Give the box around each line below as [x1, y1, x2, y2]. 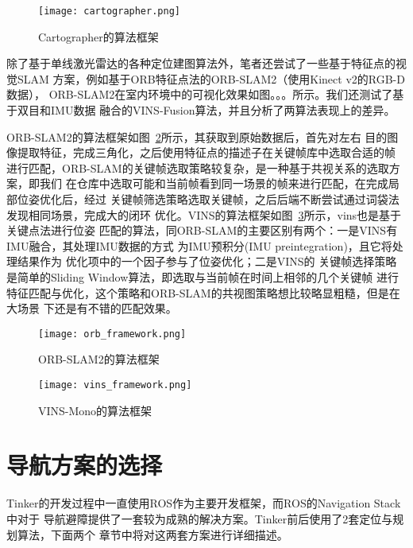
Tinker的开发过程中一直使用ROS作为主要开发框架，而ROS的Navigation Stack [6, 495, 401, 511]
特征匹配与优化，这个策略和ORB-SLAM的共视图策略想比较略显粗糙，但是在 [6, 284, 400, 301]
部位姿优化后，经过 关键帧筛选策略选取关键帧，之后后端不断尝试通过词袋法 [6, 191, 399, 207]
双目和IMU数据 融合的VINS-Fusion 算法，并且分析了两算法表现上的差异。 [17, 102, 396, 119]
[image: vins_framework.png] [38, 379, 192, 391]
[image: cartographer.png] [38, 6, 180, 17]
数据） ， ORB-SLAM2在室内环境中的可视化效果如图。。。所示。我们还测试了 [6, 86, 393, 103]
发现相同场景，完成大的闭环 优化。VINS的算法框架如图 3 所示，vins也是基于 [6, 206, 402, 223]
